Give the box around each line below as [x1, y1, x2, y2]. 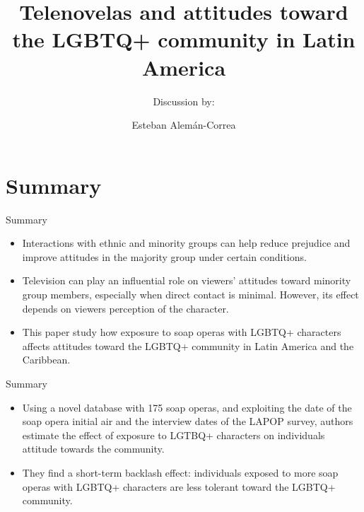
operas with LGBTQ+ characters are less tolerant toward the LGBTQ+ [22, 479, 336, 494]
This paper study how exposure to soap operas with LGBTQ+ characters [22, 325, 341, 339]
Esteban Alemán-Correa [131, 117, 236, 132]
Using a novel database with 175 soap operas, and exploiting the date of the [22, 400, 352, 414]
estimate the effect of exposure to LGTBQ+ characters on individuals [22, 427, 325, 442]
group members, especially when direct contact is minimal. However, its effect [22, 287, 359, 301]
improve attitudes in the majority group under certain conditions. [22, 249, 307, 264]
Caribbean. [22, 352, 71, 367]
